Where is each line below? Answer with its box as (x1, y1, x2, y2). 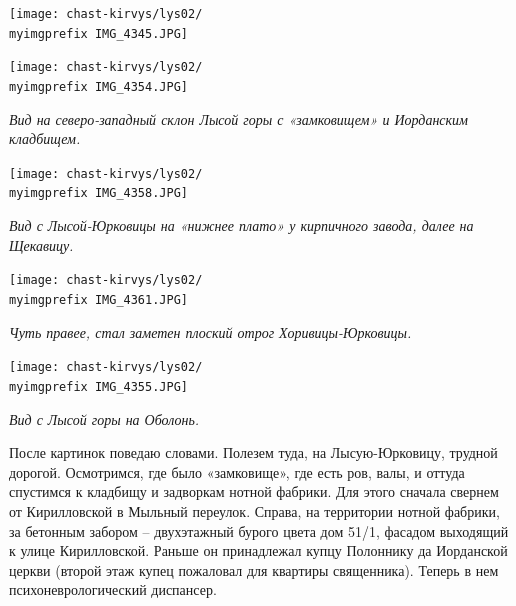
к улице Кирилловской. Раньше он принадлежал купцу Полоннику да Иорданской (9, 540, 508, 561)
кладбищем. (9, 128, 81, 149)
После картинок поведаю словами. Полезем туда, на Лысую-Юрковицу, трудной (9, 442, 498, 463)
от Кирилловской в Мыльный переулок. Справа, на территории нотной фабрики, (9, 500, 500, 521)
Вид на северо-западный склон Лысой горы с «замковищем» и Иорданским (9, 108, 469, 129)
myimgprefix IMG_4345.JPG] (9, 26, 188, 41)
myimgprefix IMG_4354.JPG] (9, 79, 188, 94)
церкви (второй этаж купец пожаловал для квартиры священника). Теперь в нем (9, 559, 499, 580)
